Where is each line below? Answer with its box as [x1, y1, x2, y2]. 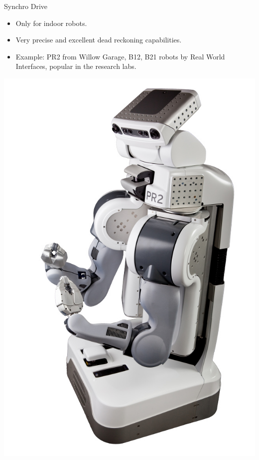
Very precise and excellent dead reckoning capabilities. [15, 34, 182, 45]
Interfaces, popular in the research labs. [15, 61, 136, 71]
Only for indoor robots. [15, 17, 87, 28]
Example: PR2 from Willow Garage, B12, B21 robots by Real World [15, 51, 225, 61]
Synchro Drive [4, 1, 48, 11]
